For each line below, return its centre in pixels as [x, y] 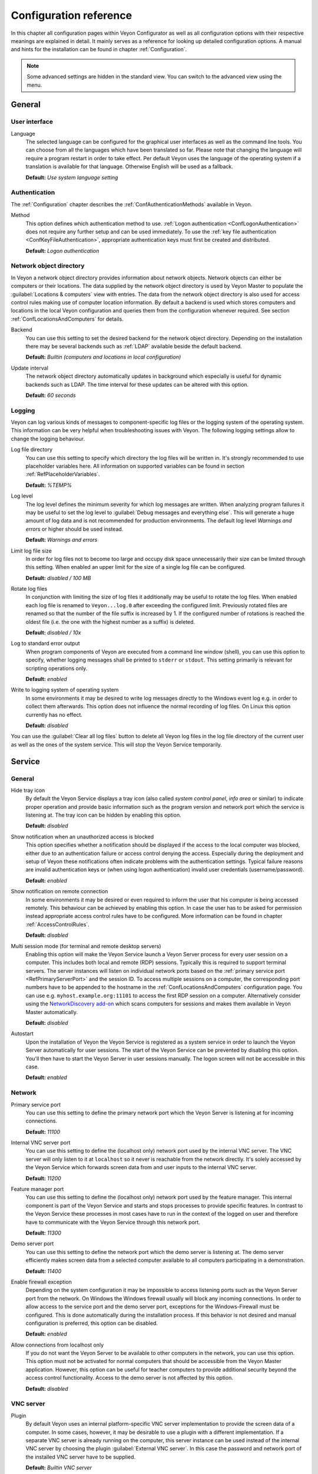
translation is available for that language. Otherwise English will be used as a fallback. [130, 167]
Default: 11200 [43, 1178]
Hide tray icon [28, 790]
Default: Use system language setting [72, 177]
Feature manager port [37, 1189]
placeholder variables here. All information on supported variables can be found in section [135, 466]
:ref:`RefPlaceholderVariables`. [63, 474]
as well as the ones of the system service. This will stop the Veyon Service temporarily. [116, 744]
